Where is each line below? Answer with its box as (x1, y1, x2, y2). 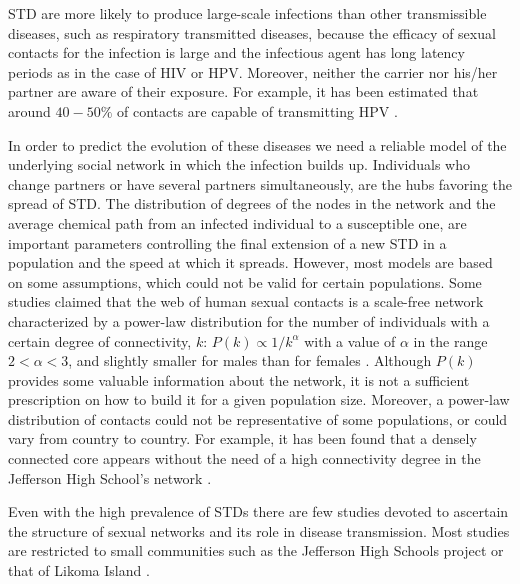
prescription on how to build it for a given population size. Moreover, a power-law (8, 389, 510, 410)
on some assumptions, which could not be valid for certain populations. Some (8, 271, 482, 292)
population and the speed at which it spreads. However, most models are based (8, 252, 493, 273)
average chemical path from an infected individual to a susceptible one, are (8, 212, 467, 233)
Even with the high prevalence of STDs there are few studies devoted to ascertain (8, 501, 509, 522)
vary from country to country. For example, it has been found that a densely (8, 428, 477, 449)
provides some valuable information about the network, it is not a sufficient (8, 369, 470, 390)
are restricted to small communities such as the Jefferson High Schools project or (8, 540, 504, 561)
